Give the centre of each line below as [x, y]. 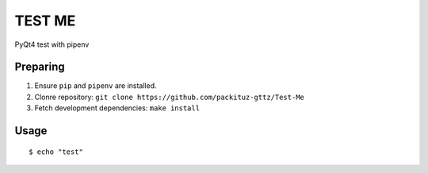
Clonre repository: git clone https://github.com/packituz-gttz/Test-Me [169, 97]
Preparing [40, 67]
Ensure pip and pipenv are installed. [96, 86]
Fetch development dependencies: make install [117, 108]
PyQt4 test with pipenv [52, 44]
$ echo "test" [56, 152]
